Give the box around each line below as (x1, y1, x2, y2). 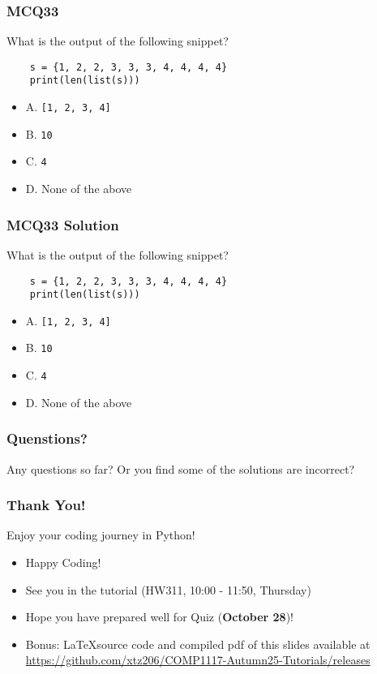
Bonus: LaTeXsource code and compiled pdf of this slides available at (25, 635, 371, 652)
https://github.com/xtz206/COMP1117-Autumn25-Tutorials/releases (25, 651, 371, 668)
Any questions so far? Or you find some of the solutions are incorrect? (6, 460, 355, 477)
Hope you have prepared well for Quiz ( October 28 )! (25, 608, 293, 625)
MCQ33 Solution (6, 214, 119, 234)
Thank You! (6, 495, 86, 515)
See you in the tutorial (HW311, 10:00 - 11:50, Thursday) (25, 581, 311, 598)
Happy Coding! (25, 554, 101, 570)
